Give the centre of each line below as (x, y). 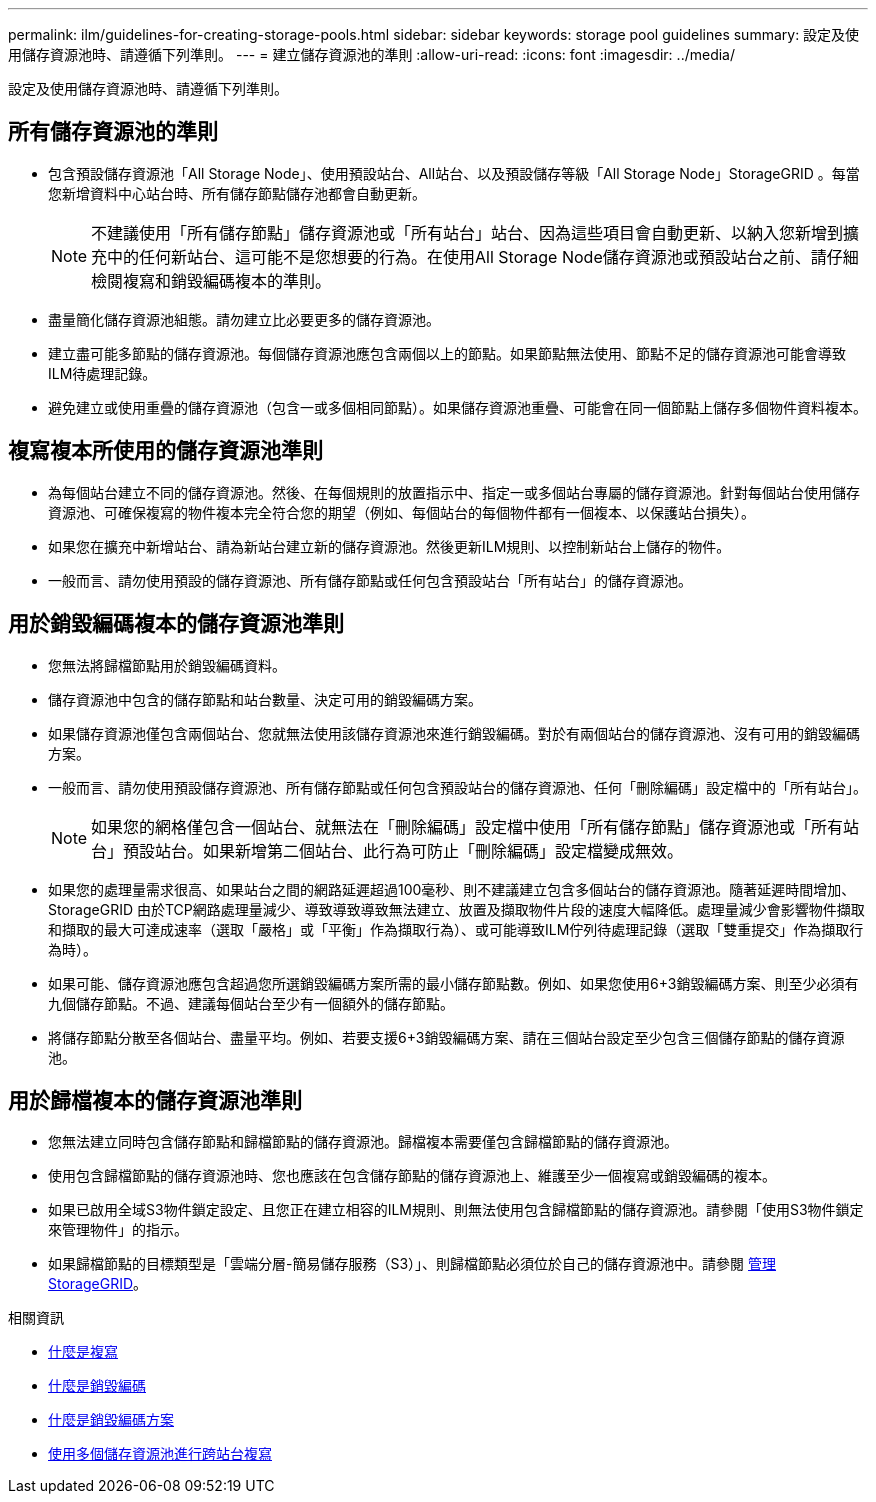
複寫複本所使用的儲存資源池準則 (165, 451)
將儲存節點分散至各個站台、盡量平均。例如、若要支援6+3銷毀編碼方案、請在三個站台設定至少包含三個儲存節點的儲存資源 (446, 1037)
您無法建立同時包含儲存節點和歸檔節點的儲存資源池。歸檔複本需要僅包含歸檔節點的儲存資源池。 (363, 1142)
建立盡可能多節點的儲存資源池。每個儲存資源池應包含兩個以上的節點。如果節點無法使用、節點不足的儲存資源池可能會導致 (447, 353)
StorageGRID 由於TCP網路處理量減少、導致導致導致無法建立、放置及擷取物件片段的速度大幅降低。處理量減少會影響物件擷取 (456, 909)
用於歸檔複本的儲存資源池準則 (155, 1100)
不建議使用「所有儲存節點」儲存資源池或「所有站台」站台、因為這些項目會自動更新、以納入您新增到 (467, 232)
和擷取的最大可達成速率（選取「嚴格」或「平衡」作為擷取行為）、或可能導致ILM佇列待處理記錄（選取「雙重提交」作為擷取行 (456, 929)
